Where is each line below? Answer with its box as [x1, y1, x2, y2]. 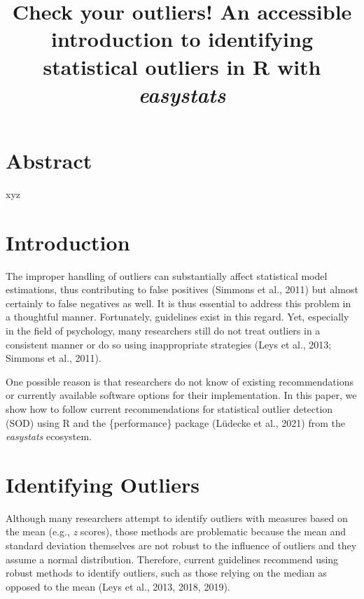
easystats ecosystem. [6, 429, 92, 444]
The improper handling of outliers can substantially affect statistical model [6, 268, 328, 283]
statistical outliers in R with [43, 52, 321, 80]
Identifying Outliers [6, 470, 199, 498]
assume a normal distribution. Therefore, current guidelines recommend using [6, 551, 339, 566]
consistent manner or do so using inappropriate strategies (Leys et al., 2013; [6, 337, 332, 351]
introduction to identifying [50, 24, 314, 53]
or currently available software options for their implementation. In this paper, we [6, 388, 357, 402]
